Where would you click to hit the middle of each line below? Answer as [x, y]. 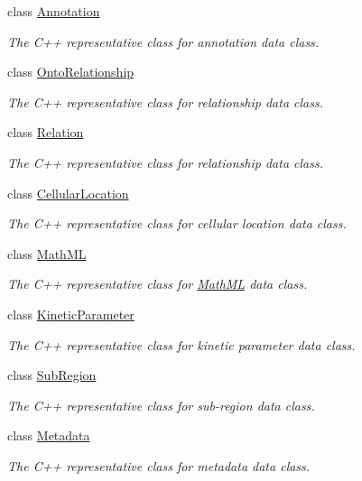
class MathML [47, 253]
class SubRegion [52, 375]
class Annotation [54, 11]
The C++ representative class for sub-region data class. [161, 405]
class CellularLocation [68, 193]
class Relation [46, 132]
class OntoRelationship [71, 72]
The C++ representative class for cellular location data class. [177, 223]
